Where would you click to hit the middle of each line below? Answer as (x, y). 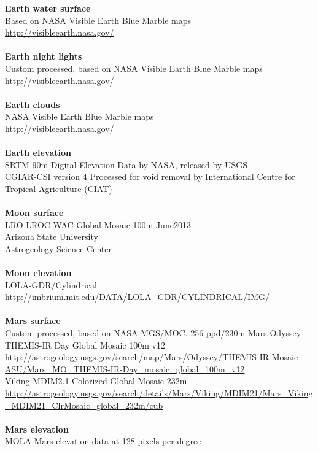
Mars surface (33, 321)
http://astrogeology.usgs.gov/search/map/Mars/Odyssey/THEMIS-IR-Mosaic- (153, 357)
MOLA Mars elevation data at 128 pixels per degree (103, 441)
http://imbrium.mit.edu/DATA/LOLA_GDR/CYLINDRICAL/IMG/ (137, 297)
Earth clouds (33, 104)
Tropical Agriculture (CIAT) (59, 188)
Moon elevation (38, 273)
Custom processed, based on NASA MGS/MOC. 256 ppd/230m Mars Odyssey (153, 333)
